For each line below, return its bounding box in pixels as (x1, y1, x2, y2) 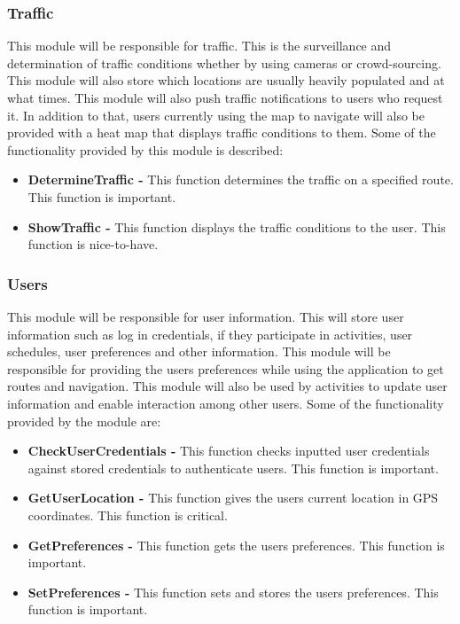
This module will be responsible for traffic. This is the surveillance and (7, 36, 392, 55)
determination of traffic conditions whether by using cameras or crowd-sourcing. (7, 53, 441, 72)
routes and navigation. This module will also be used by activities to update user (7, 377, 448, 395)
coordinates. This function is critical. (27, 505, 228, 524)
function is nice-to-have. (27, 235, 159, 253)
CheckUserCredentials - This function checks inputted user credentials (27, 441, 430, 460)
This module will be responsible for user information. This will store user (7, 307, 404, 325)
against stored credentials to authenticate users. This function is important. (27, 458, 439, 477)
